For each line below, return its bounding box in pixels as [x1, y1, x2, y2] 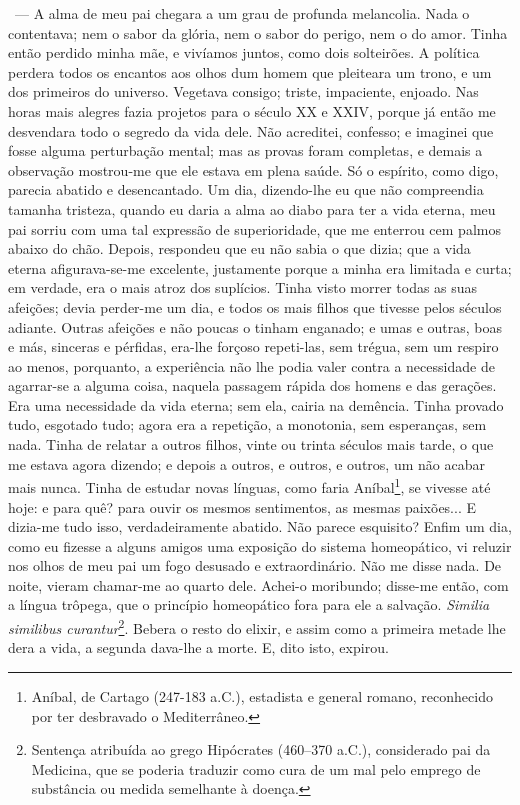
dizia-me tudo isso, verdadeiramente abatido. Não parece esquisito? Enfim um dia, [8, 516, 512, 537]
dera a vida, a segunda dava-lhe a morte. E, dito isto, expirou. [8, 637, 389, 658]
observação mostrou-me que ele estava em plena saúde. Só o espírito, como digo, [8, 159, 499, 180]
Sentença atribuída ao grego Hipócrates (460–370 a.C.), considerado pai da [31, 739, 491, 760]
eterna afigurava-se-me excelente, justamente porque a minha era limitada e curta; [8, 257, 512, 278]
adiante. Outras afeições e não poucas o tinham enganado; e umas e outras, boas [8, 316, 503, 337]
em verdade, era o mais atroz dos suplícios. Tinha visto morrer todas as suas [8, 277, 478, 298]
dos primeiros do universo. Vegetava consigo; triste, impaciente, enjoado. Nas [8, 81, 479, 102]
